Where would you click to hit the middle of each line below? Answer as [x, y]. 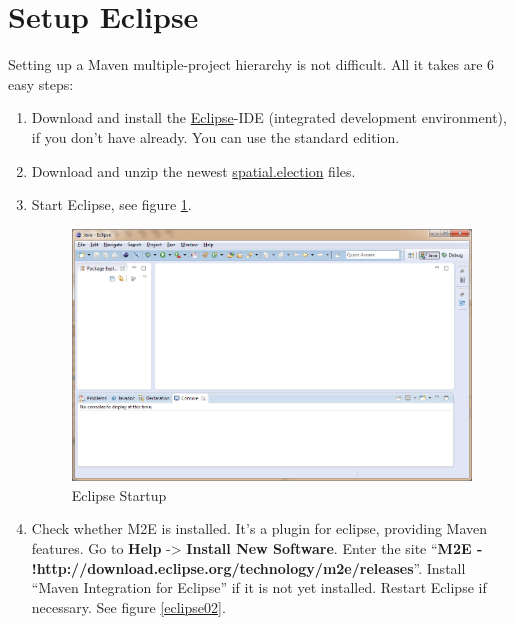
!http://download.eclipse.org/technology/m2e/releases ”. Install [248, 567]
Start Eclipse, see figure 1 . [111, 204]
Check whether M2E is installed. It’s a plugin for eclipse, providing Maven [259, 528]
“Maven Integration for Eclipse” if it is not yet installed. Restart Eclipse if [259, 587]
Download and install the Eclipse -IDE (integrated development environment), [269, 117]
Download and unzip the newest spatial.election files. [193, 170]
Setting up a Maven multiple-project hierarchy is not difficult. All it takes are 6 [251, 64]
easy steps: [41, 83]
